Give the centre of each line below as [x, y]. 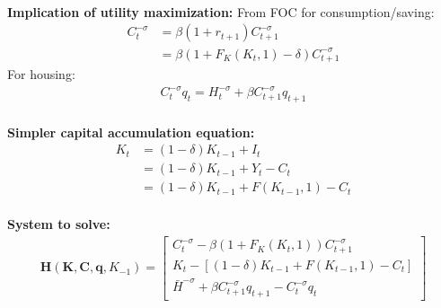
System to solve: [59, 224]
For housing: [41, 74]
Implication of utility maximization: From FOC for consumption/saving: [221, 11]
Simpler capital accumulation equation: [131, 132]
